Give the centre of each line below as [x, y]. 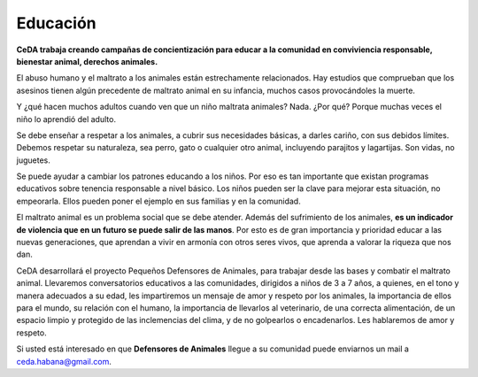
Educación [56, 23]
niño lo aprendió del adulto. [66, 119]
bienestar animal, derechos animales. [87, 61]
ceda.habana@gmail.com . [64, 361]
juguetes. [33, 160]
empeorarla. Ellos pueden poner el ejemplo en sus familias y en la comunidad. [158, 201]
